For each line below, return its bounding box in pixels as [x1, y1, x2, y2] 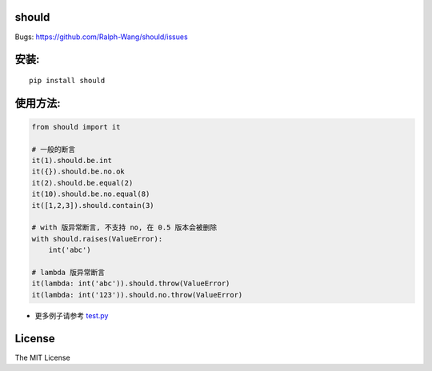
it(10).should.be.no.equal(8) [31, 189, 150, 199]
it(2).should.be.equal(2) [31, 178, 134, 187]
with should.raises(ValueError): [31, 234, 163, 243]
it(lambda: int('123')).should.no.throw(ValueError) [31, 290, 243, 299]
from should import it [31, 122, 121, 131]
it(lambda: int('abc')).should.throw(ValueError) [31, 279, 230, 288]
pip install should [29, 76, 106, 85]
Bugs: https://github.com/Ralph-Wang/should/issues [14, 32, 188, 42]
